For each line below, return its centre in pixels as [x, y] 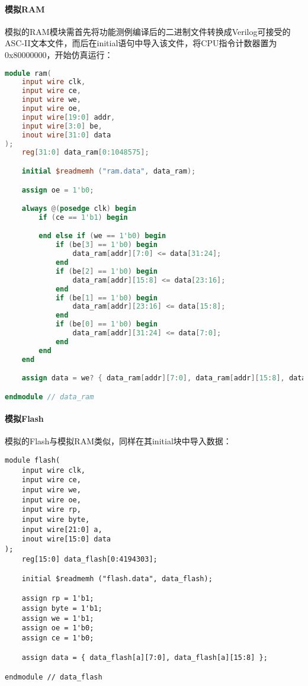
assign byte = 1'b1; [62, 608]
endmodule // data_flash [54, 677]
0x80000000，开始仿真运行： [59, 54]
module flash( [33, 461]
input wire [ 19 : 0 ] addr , [68, 117]
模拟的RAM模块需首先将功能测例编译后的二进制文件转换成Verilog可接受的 [148, 31]
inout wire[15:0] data [66, 539]
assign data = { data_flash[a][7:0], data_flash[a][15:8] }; [145, 658]
